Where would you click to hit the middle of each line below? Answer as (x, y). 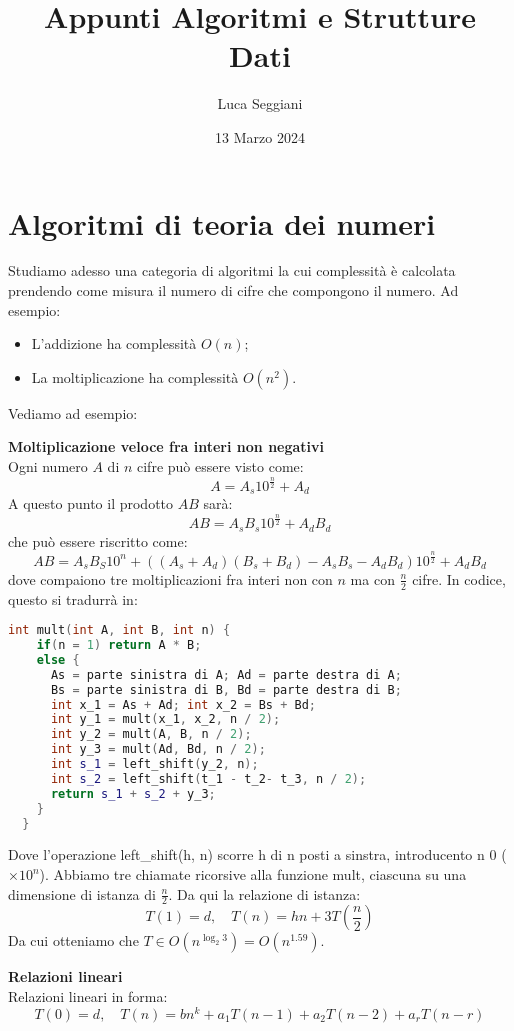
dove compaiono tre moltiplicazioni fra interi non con (170, 578)
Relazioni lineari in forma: (88, 996)
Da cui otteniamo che (73, 940)
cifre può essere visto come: (220, 466)
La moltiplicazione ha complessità (135, 376)
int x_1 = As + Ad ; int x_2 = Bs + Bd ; (183, 704)
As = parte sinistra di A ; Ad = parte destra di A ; (226, 674)
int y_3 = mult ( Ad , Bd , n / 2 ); (158, 749)
